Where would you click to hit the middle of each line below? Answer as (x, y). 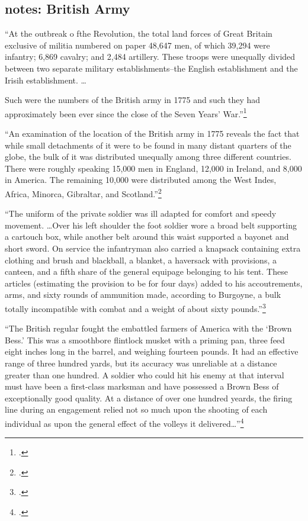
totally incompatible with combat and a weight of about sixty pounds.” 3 (135, 307)
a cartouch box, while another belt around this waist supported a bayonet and (147, 237)
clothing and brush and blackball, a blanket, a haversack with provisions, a (141, 260)
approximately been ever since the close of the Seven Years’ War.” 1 (126, 112)
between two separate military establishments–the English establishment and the (151, 68)
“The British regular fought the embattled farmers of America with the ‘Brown (148, 328)
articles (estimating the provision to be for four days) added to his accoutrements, (154, 283)
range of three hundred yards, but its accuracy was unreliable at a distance (141, 363)
